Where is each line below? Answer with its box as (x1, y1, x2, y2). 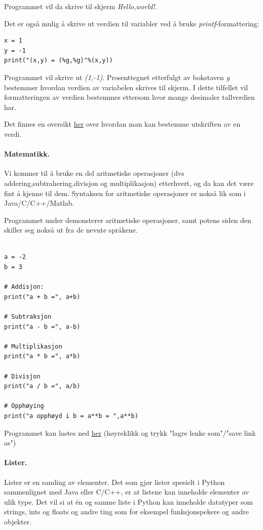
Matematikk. (4, 148, 50, 159)
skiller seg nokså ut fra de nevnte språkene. (4, 224, 138, 235)
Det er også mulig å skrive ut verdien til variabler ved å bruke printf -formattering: (4, 18, 259, 28)
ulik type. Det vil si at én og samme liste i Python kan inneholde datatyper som (4, 496, 253, 507)
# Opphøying (4, 402, 44, 410)
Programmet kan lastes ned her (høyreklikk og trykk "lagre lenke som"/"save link (4, 427, 256, 438)
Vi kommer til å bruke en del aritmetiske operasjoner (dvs (4, 168, 184, 178)
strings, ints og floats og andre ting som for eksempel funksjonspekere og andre (4, 506, 249, 517)
